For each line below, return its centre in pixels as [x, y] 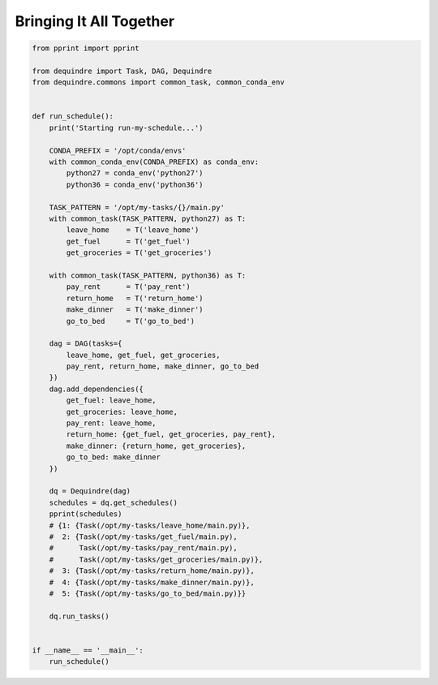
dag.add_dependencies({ [96, 389]
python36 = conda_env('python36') [135, 184]
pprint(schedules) [86, 514]
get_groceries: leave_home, [122, 411]
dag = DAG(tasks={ [86, 344]
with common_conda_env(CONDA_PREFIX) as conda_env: [154, 162]
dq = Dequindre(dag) [90, 491]
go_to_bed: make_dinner [114, 457]
